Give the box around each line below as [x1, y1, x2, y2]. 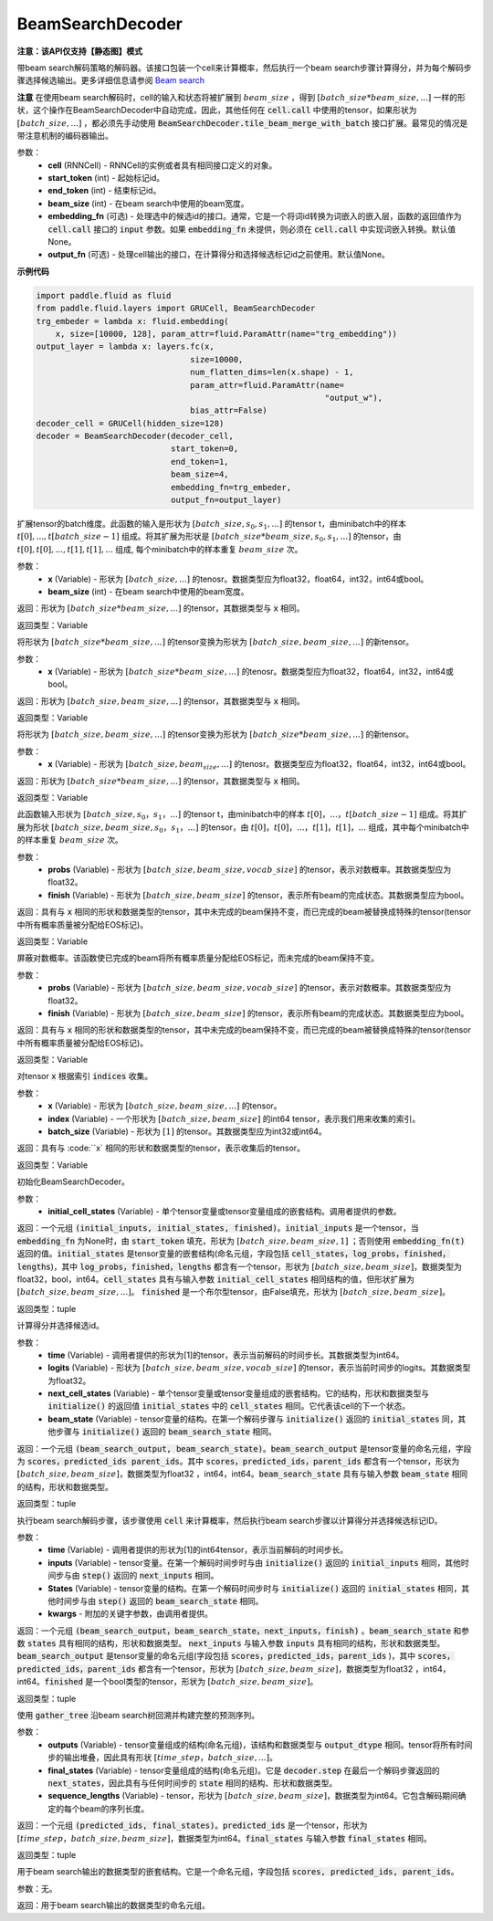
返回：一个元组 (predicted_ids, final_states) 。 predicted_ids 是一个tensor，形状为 [16, 1820, 368, 1831]
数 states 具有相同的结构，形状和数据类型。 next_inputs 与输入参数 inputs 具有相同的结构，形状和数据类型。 [16, 1638, 446, 1649]
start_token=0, [170, 444, 239, 454]
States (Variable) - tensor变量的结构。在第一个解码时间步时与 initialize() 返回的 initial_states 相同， [47, 1582, 462, 1593]
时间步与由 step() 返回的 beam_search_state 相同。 [55, 1595, 264, 1606]
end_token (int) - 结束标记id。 [47, 185, 162, 196]
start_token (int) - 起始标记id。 [47, 173, 165, 184]
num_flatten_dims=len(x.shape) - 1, [190, 367, 354, 378]
